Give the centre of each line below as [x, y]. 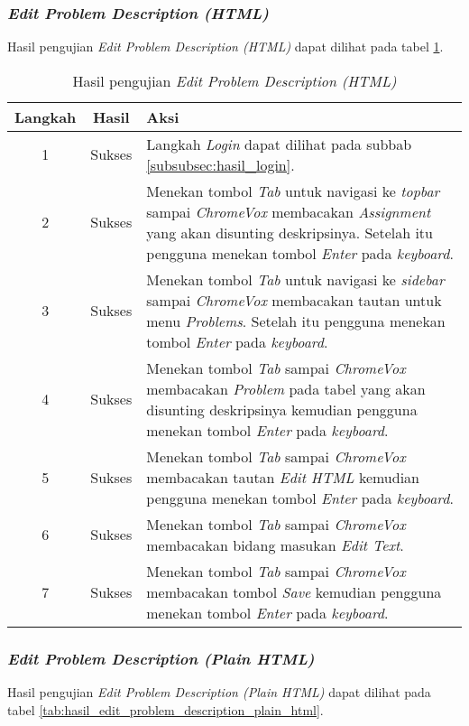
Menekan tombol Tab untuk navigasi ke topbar [293, 191]
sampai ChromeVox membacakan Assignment [289, 211]
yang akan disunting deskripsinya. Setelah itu [290, 232]
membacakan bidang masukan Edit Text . [275, 544]
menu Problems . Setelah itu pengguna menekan [296, 321]
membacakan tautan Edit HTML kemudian [283, 477]
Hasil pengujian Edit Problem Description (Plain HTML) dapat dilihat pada [219, 692]
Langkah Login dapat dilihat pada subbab [279, 144]
